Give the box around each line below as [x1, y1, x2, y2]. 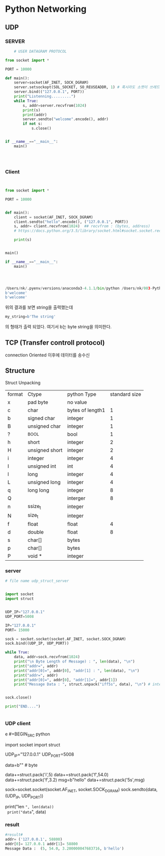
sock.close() [5, 695, 32, 700]
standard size [110, 390, 141, 397]
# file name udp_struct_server [5, 578, 69, 584]
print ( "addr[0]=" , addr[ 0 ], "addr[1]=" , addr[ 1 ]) [14, 677, 118, 682]
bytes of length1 [67, 407, 106, 413]
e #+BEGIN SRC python [5, 731, 50, 738]
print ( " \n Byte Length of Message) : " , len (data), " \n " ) [14, 659, 135, 664]
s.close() [31, 126, 52, 131]
